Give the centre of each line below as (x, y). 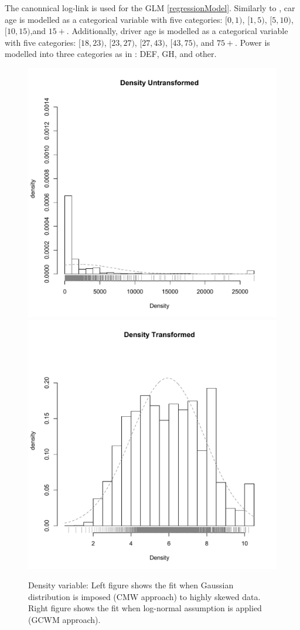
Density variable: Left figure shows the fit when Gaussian (131, 585)
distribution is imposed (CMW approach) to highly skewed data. (144, 596)
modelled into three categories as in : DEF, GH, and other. (111, 54)
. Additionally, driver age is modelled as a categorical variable (177, 31)
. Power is (253, 42)
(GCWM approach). (64, 619)
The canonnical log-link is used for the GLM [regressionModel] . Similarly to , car (150, 8)
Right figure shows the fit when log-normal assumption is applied (145, 608)
